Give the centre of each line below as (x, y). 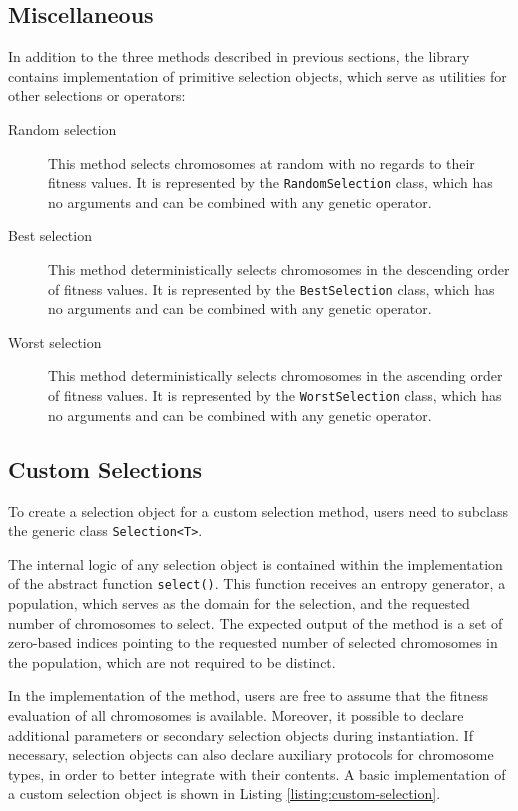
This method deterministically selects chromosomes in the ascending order (275, 375)
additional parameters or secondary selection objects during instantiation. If (240, 734)
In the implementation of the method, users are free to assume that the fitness (248, 695)
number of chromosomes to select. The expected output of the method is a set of (255, 622)
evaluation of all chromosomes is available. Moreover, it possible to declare (236, 714)
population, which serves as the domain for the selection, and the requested (239, 603)
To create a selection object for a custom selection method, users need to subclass (258, 510)
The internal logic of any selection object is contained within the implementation (255, 563)
